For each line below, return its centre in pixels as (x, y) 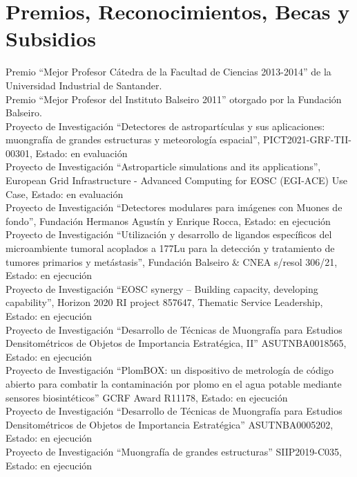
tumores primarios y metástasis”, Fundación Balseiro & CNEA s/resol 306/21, (172, 261)
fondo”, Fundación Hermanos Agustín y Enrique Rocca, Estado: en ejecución (168, 220)
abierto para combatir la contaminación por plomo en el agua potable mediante (174, 383)
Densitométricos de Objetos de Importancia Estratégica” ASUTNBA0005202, (170, 424)
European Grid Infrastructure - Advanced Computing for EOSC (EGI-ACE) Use (176, 180)
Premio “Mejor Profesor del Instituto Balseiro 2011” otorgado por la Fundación (174, 99)
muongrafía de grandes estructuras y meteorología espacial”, (133, 139)
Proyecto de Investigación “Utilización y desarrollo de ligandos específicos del (169, 234)
